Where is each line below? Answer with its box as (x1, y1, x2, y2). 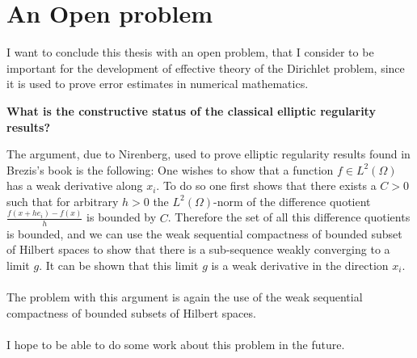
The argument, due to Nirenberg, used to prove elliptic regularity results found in (6, 145, 411, 162)
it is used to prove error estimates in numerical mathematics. (6, 75, 309, 92)
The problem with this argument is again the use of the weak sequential (6, 288, 363, 305)
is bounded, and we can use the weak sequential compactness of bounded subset (6, 225, 402, 242)
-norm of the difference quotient (213, 192, 371, 209)
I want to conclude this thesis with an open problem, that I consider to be (6, 44, 374, 61)
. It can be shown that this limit (39, 256, 199, 273)
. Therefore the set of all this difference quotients (167, 208, 411, 225)
